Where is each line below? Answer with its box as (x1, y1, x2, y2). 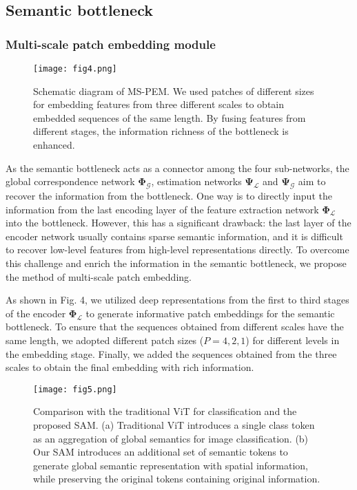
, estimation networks (151, 174, 242, 189)
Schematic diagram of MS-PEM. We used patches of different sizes (33, 83, 314, 98)
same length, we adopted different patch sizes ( (6, 332, 204, 347)
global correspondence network (6, 174, 135, 189)
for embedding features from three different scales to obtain (33, 97, 285, 111)
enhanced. (33, 138, 75, 152)
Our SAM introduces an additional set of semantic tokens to (33, 445, 288, 459)
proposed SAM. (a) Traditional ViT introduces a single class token (33, 417, 315, 432)
